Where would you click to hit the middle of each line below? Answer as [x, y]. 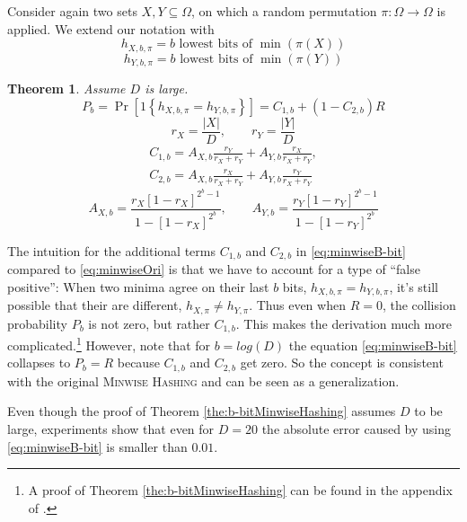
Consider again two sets [72, 11]
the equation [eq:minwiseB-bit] [373, 345]
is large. [167, 88]
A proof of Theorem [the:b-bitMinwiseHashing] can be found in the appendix [240, 490]
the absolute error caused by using [357, 429]
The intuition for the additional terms [111, 250]
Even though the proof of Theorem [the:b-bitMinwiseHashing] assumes [202, 411]
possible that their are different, [95, 305]
